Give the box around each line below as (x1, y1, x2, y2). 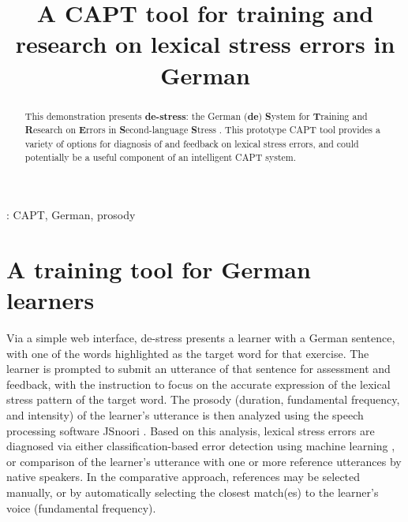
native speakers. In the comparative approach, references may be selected (6, 468, 361, 485)
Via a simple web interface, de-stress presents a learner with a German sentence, (6, 330, 395, 346)
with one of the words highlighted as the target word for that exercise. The (6, 345, 369, 361)
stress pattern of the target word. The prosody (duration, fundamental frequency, (6, 391, 400, 408)
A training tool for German (6, 252, 311, 285)
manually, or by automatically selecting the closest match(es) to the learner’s (6, 484, 379, 501)
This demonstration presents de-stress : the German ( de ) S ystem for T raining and (24, 109, 368, 123)
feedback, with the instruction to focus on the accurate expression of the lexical (6, 375, 391, 392)
